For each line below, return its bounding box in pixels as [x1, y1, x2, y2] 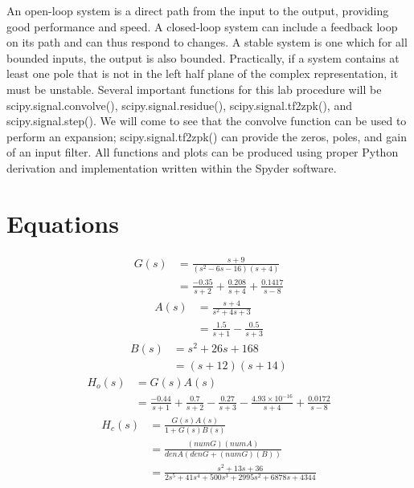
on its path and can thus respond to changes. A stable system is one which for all [6, 34, 408, 51]
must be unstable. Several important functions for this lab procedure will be [6, 80, 382, 97]
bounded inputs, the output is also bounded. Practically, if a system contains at [6, 49, 400, 66]
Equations [6, 206, 119, 239]
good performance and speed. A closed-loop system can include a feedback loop [6, 18, 398, 35]
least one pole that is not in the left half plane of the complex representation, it [6, 65, 399, 82]
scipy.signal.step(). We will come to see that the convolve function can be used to [6, 112, 407, 129]
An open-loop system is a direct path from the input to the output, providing [6, 2, 389, 18]
